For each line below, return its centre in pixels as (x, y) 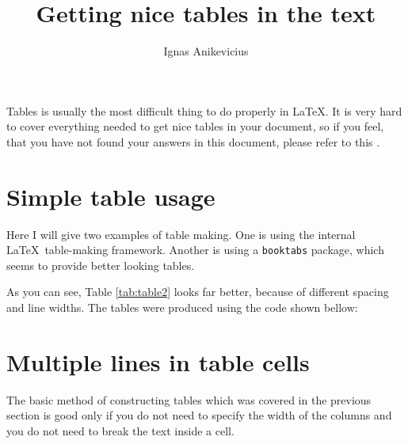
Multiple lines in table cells (158, 361)
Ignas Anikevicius (206, 51)
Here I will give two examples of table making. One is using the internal (181, 234)
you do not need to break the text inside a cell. (120, 430)
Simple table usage (111, 196)
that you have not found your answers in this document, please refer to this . (193, 141)
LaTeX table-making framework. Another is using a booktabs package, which (195, 250)
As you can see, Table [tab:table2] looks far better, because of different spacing (198, 292)
